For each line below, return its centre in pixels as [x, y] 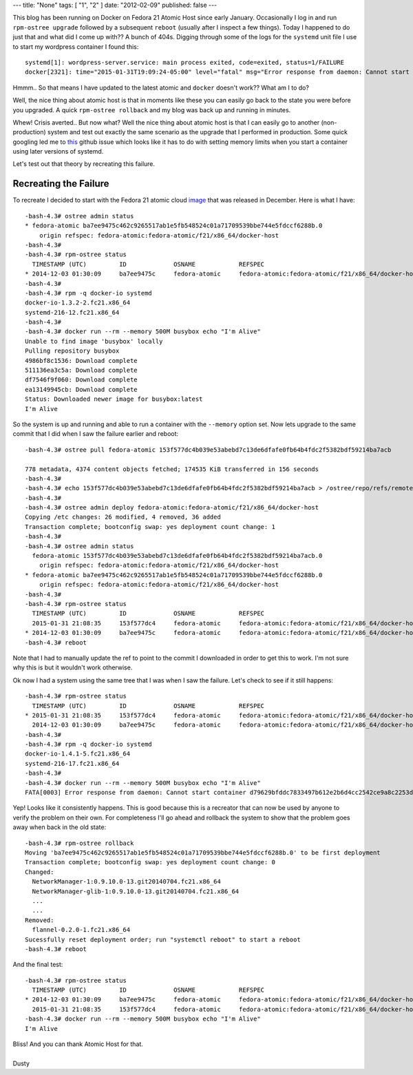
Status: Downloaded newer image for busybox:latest [114, 399]
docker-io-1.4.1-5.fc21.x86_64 [78, 754]
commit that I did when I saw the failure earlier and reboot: [96, 434]
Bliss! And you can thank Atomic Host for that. [78, 1044]
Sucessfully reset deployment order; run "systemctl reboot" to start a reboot [163, 939]
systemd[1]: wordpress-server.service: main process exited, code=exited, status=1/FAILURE [184, 62]
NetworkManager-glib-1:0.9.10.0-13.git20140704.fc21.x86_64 [136, 891]
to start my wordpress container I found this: [76, 46]
